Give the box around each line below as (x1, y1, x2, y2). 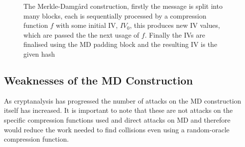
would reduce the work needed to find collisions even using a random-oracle (4, 124, 229, 134)
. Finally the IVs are (144, 29, 205, 40)
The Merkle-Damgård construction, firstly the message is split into (23, 1, 223, 11)
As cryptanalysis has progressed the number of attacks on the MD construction (4, 95, 241, 105)
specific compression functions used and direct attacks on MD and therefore (4, 114, 230, 125)
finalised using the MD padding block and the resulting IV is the (23, 39, 217, 49)
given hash (23, 48, 55, 59)
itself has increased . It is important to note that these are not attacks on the (4, 105, 233, 115)
